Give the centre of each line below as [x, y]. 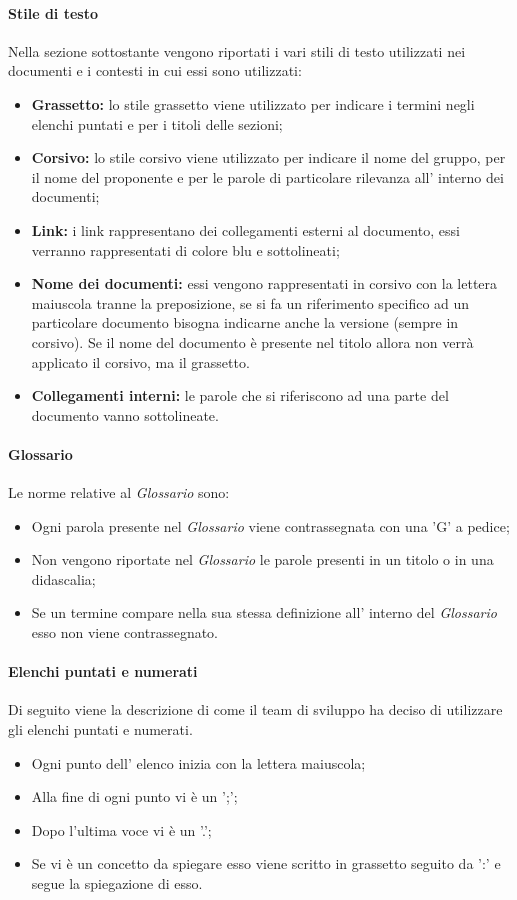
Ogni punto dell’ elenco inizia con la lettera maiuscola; [198, 762]
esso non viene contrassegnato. [125, 632]
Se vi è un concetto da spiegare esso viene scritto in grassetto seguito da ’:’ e [266, 863]
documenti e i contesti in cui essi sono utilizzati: [155, 70]
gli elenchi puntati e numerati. [100, 729]
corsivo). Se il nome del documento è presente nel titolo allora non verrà [252, 341]
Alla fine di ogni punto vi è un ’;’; [134, 796]
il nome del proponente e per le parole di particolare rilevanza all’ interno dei [267, 176]
